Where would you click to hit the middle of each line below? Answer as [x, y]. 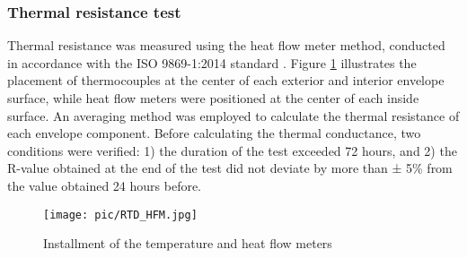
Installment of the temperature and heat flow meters [188, 243]
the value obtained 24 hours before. [105, 185]
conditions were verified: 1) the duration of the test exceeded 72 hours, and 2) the [232, 150]
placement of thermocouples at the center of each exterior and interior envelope [226, 80]
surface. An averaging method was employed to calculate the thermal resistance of [233, 115]
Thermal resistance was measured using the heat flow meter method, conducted [226, 45]
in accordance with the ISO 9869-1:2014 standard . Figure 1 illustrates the [212, 62]
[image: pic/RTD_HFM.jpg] [120, 215]
